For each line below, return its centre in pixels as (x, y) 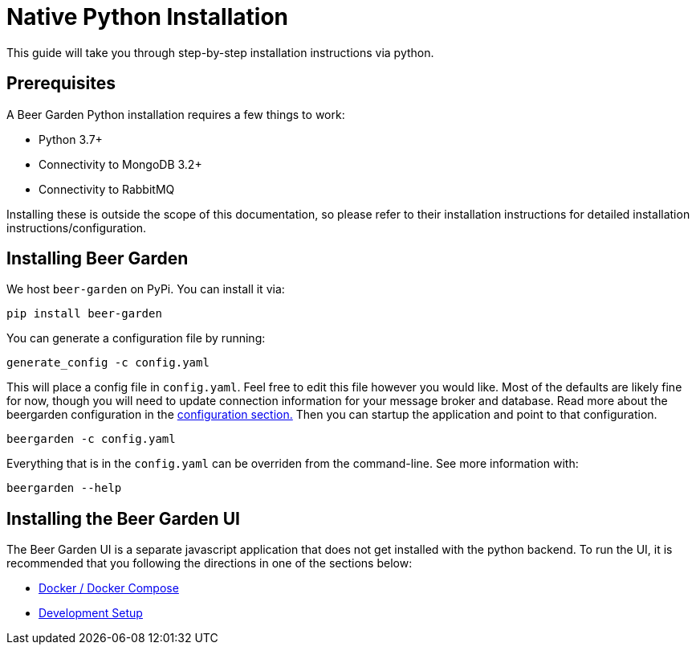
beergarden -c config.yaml (91, 439)
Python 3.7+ (71, 139)
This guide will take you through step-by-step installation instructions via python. (220, 52)
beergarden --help (64, 488)
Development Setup (91, 613)
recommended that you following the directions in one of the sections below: (210, 563)
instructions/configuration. (77, 227)
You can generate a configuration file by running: (136, 338)
